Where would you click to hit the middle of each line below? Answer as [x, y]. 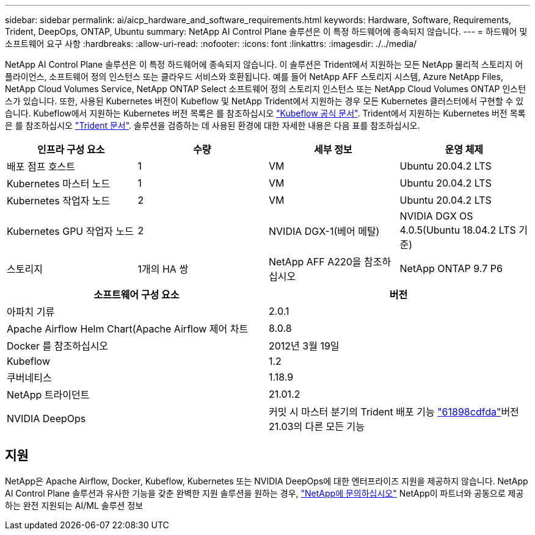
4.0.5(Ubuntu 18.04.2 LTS [458, 230]
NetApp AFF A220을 [315, 262]
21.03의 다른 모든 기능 [317, 426]
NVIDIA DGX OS [436, 216]
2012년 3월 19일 [304, 346]
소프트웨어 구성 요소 [136, 295]
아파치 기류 [31, 312]
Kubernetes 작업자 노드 [59, 201]
